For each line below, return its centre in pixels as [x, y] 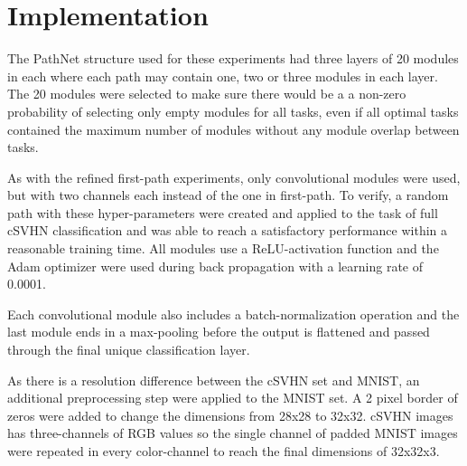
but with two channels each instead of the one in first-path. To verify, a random [228, 195]
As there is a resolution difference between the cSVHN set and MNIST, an [214, 380]
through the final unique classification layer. [129, 350]
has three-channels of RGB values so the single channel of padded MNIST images [233, 433]
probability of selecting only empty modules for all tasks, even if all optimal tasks [233, 111]
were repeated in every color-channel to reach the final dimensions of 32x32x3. [224, 451]
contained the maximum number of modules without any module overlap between [233, 129]
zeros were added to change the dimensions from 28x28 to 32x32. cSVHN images [230, 415]
